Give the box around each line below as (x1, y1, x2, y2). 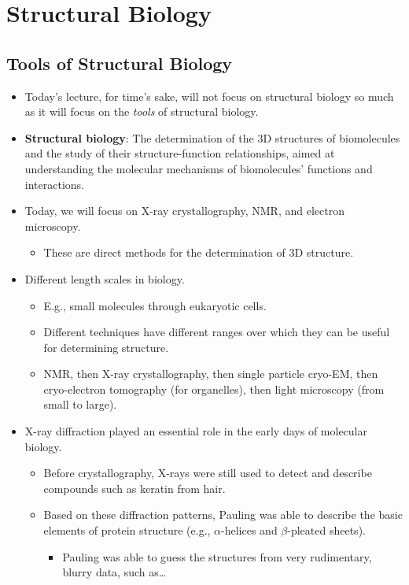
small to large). (43, 396, 117, 413)
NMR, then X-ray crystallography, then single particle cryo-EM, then (43, 365, 378, 382)
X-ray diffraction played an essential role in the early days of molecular (24, 423, 367, 439)
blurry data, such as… (62, 564, 167, 580)
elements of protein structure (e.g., (43, 522, 211, 539)
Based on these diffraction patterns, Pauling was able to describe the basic (43, 506, 403, 523)
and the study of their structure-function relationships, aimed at (24, 145, 335, 161)
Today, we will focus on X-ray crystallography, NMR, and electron (24, 202, 345, 219)
